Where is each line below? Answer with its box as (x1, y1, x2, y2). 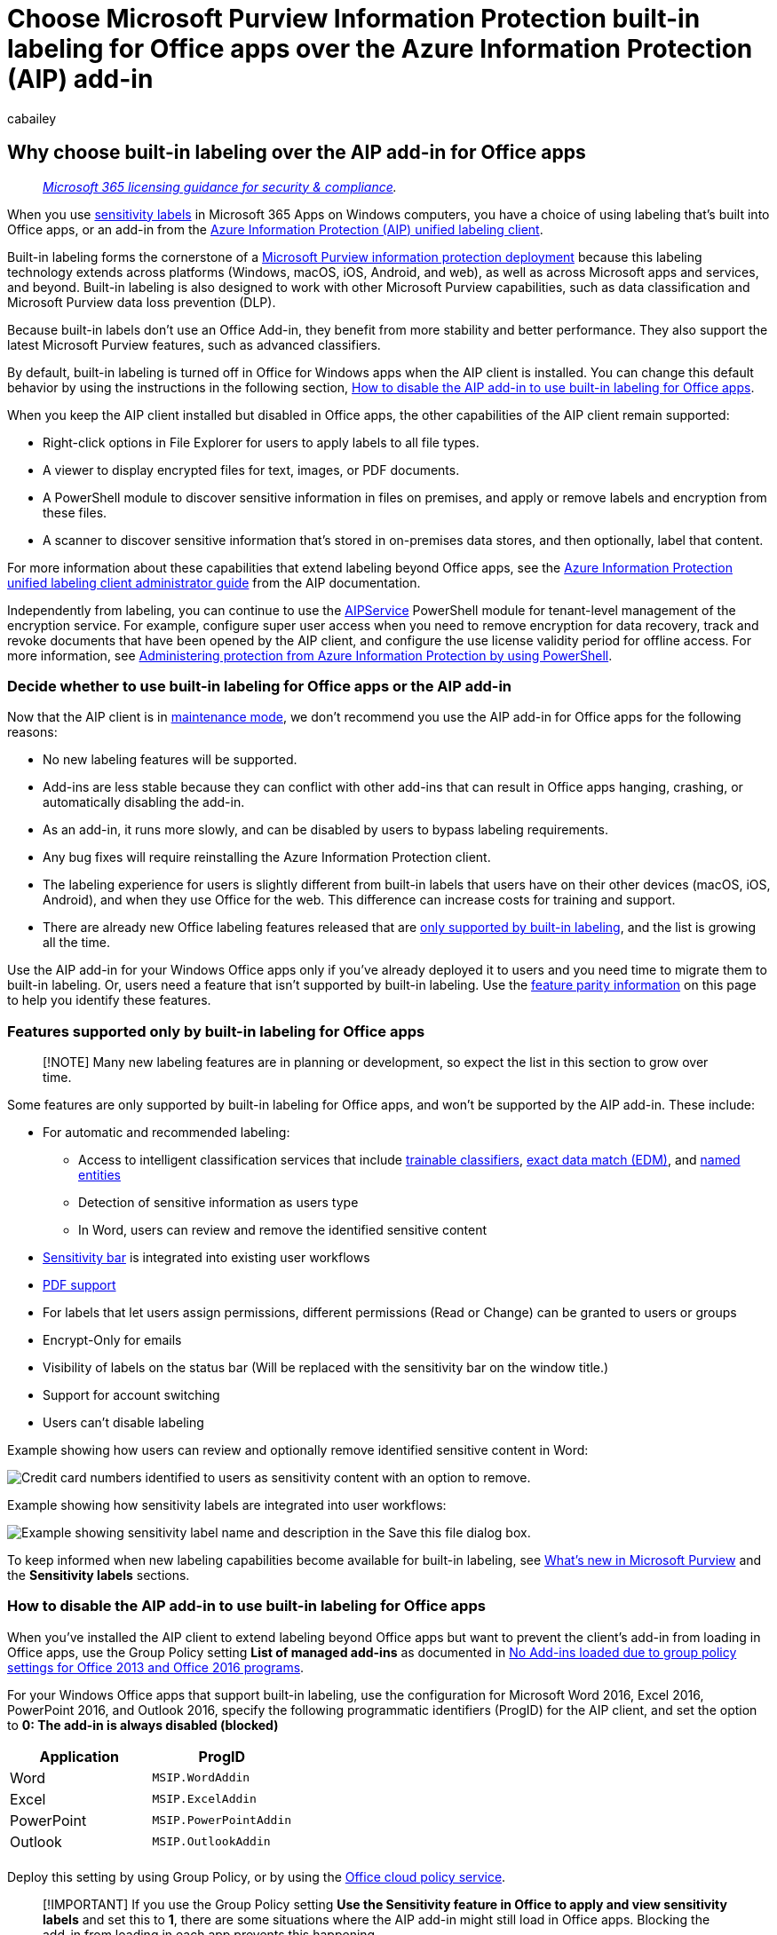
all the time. (43, 935, 110, 951)
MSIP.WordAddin (152, 1771, 250, 1785)
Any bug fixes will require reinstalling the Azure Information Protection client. (43, 849, 491, 865)
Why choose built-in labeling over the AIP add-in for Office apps (7, 141, 586, 164)
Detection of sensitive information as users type (78, 1195, 359, 1211)
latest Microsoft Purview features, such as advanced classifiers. (7, 336, 381, 352)
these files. (43, 504, 107, 520)
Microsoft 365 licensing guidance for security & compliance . (43, 178, 397, 194)
